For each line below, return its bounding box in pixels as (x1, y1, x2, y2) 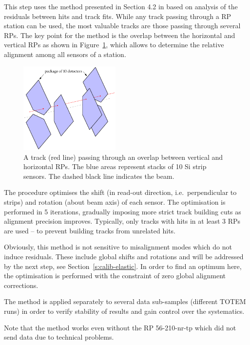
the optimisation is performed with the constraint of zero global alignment (4, 270, 226, 281)
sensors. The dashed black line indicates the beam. (23, 171, 174, 181)
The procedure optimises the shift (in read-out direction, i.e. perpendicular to (4, 187, 237, 197)
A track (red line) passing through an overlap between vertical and (23, 152, 223, 162)
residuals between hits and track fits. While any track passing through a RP (4, 11, 231, 21)
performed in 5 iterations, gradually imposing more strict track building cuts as (4, 206, 241, 216)
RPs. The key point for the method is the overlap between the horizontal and (4, 30, 235, 40)
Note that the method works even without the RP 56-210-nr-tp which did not (4, 322, 236, 332)
